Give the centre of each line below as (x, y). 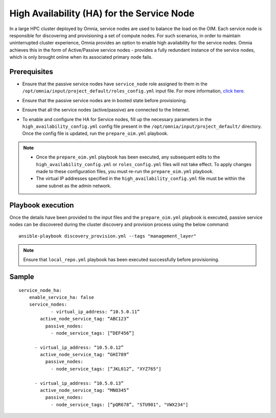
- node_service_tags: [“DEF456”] (93, 333)
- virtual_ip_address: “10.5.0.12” (79, 347)
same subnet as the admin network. (74, 185)
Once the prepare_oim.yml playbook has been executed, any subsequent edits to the (128, 157)
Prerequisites (31, 72)
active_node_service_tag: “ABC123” (85, 319)
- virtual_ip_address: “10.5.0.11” (95, 311)
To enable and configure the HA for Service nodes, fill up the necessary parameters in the (117, 119)
